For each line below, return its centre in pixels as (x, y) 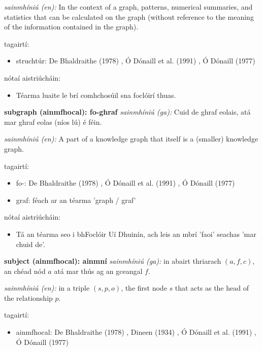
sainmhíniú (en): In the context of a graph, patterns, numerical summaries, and (128, 7)
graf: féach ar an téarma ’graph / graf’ (76, 200)
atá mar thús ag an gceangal (98, 271)
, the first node (144, 288)
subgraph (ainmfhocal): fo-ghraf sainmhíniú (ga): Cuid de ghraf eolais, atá (127, 112)
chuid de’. (30, 244)
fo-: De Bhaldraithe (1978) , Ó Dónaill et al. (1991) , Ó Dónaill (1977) (125, 183)
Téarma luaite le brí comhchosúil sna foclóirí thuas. (96, 95)
